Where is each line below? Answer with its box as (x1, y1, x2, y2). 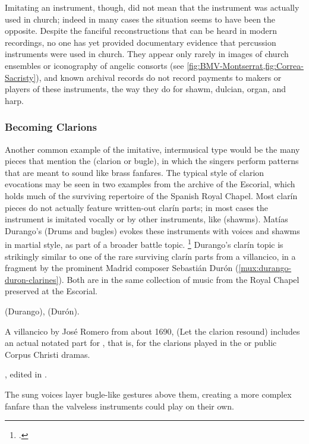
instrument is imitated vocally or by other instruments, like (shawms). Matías (5, 213, 288, 225)
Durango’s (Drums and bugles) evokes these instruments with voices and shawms (5, 224, 300, 237)
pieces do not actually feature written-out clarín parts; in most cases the (5, 201, 269, 213)
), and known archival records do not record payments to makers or (36, 71, 282, 83)
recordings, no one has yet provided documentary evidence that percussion (5, 36, 276, 48)
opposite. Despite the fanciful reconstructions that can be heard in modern (5, 24, 278, 37)
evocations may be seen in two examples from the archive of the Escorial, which (5, 178, 295, 190)
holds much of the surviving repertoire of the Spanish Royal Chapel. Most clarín (5, 189, 298, 201)
